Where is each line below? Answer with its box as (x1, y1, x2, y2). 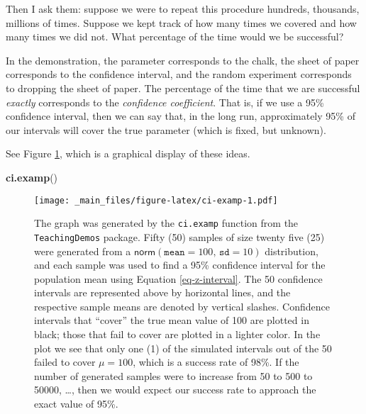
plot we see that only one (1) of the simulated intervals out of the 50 (34, 340, 332, 355)
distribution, (265, 243, 318, 258)
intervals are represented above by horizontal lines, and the (34, 285, 291, 300)
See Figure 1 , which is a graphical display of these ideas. (6, 146, 250, 161)
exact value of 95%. (34, 396, 118, 411)
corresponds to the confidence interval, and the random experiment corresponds (6, 67, 352, 82)
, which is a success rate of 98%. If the (133, 354, 299, 369)
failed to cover (34, 354, 96, 369)
